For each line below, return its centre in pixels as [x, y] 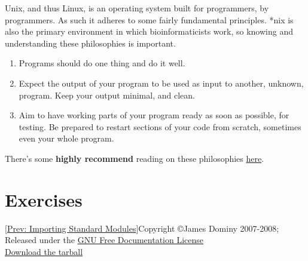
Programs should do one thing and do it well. [102, 63]
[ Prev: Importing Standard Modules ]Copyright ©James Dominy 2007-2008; [142, 228]
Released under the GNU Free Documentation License [104, 240]
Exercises [44, 199]
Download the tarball [44, 251]
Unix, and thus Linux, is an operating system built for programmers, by [137, 8]
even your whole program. [66, 138]
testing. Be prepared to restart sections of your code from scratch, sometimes [160, 126]
